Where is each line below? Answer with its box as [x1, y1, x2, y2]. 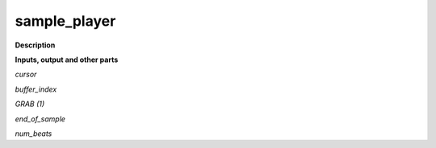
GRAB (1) [15, 99, 45, 109]
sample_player [15, 12, 116, 30]
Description [15, 40, 56, 50]
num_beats [15, 129, 52, 138]
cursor [15, 69, 37, 80]
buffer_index [15, 84, 57, 94]
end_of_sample [15, 113, 66, 124]
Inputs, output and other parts [15, 55, 119, 64]
